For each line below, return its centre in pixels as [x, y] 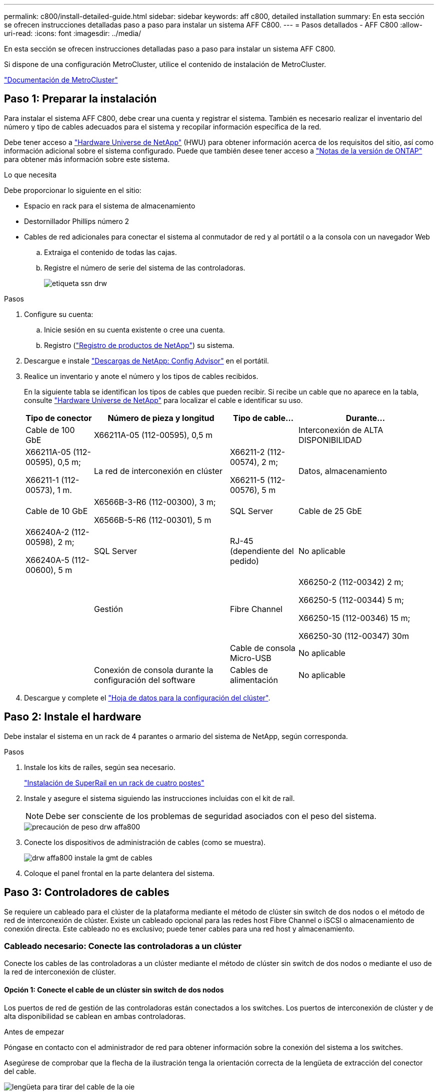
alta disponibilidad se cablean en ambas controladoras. [95, 1016]
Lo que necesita [30, 174]
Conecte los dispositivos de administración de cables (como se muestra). [145, 842]
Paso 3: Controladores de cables [87, 892]
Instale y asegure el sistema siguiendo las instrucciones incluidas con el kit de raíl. [159, 798]
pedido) [244, 561]
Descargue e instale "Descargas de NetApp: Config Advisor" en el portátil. [146, 360]
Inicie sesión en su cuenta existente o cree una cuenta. [134, 329]
